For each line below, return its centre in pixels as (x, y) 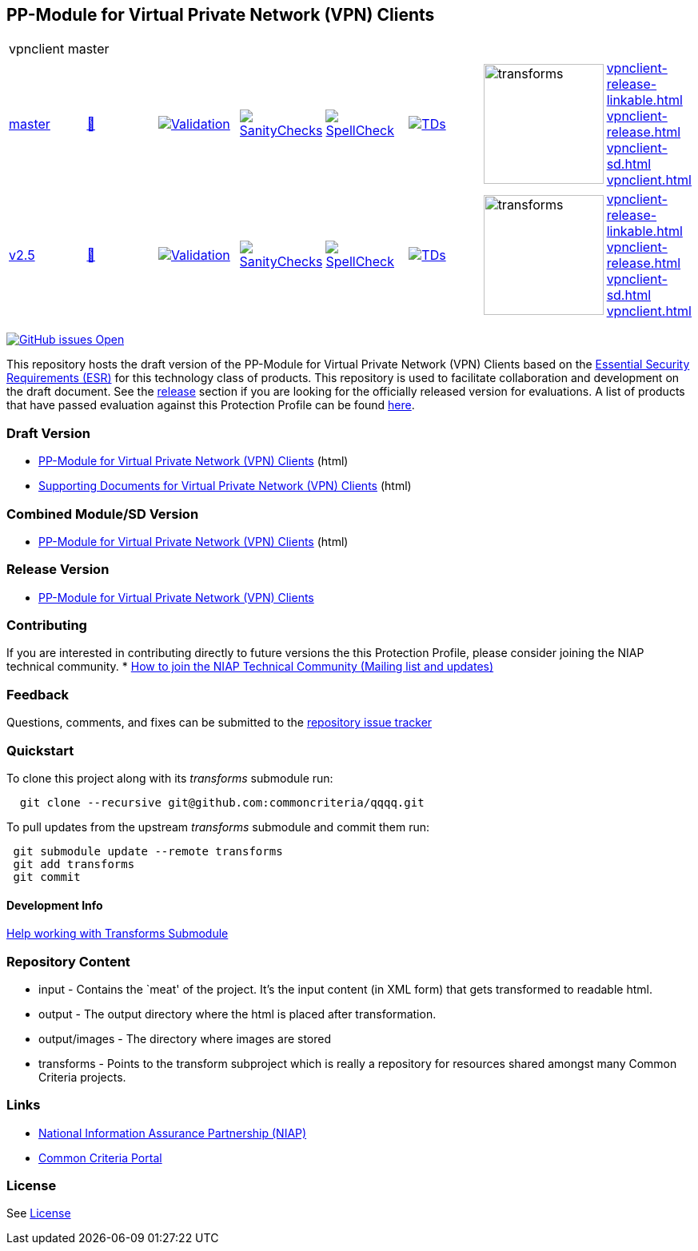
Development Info (55, 905)
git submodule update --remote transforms (148, 851)
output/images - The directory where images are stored (185, 1038)
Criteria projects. (82, 1077)
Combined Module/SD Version (103, 514)
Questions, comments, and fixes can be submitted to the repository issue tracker (219, 723)
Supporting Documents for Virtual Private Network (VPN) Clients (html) (225, 486)
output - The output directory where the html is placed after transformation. (237, 1014)
